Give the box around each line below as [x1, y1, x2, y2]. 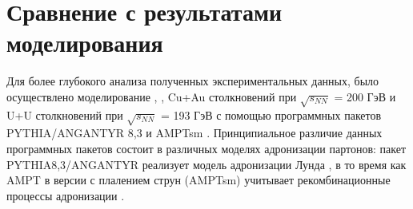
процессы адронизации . [6, 187, 125, 203]
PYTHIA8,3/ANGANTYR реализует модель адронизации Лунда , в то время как [6, 156, 407, 172]
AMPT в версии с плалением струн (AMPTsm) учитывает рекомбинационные [6, 172, 391, 188]
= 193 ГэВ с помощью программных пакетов [160, 106, 382, 123]
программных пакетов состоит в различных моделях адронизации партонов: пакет [6, 140, 407, 157]
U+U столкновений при [6, 106, 123, 123]
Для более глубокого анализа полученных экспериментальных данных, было [6, 73, 379, 89]
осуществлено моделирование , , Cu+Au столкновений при [6, 88, 297, 104]
